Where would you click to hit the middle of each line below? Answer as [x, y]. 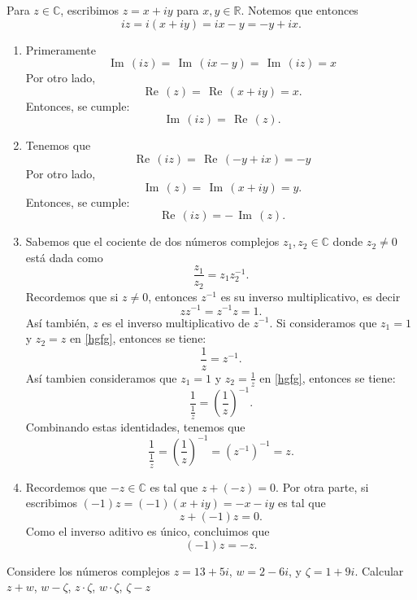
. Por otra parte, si [322, 486]
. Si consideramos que [323, 322]
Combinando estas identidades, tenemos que [135, 426]
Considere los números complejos [89, 570]
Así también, [57, 322]
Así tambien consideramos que [101, 377]
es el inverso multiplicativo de [176, 322]
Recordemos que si [72, 296]
